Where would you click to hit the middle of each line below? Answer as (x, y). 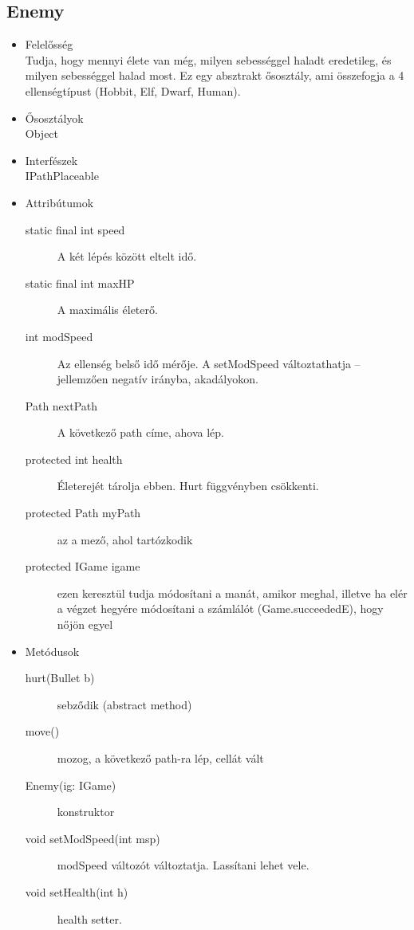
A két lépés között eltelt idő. (127, 256)
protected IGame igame (83, 566)
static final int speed (75, 229)
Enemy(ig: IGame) (71, 785)
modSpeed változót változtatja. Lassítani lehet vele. (183, 865)
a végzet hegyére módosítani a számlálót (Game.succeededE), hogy (220, 608)
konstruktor (86, 812)
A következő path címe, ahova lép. (140, 432)
